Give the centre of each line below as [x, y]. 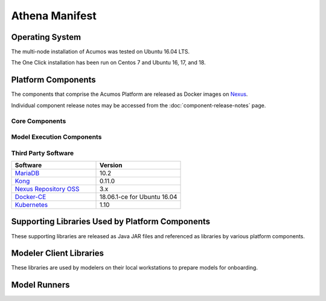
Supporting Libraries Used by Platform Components [111, 222]
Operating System [46, 37]
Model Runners [40, 285]
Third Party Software [43, 153]
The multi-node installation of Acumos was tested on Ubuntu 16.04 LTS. [101, 52]
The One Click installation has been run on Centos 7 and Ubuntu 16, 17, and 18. [108, 63]
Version [111, 165]
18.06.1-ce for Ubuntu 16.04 [138, 197]
